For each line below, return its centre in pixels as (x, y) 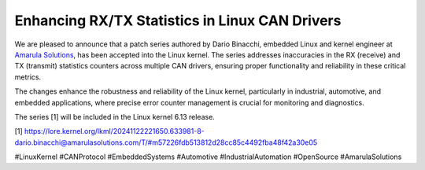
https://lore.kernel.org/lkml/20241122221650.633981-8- (114, 131)
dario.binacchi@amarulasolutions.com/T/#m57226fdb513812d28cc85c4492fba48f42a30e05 (166, 142)
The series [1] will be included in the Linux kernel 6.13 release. (115, 116)
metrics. (28, 77)
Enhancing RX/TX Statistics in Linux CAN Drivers (178, 20)
